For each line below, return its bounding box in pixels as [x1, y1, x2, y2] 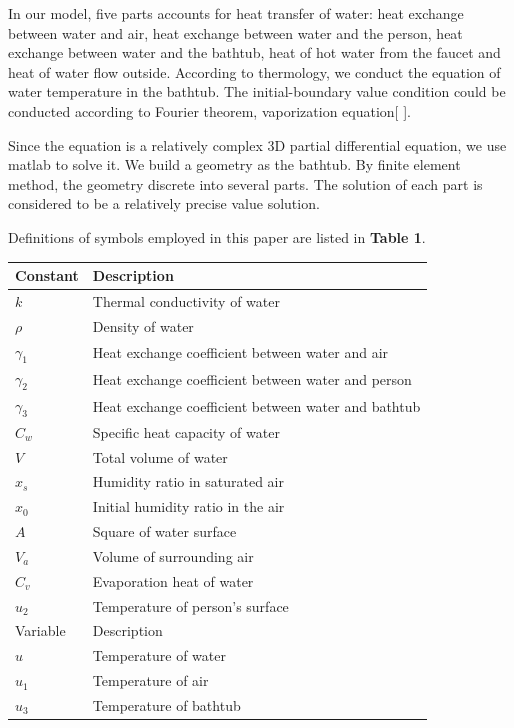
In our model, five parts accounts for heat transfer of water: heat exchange [8, 3, 464, 23]
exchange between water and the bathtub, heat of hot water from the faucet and [8, 42, 501, 63]
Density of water [92, 315, 194, 336]
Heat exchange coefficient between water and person [92, 368, 412, 389]
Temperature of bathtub [92, 694, 241, 715]
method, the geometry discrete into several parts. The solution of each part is [8, 173, 483, 194]
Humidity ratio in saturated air [92, 471, 284, 492]
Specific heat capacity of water [92, 421, 280, 442]
